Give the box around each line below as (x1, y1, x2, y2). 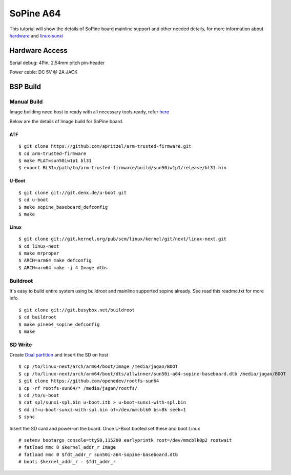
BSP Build (9, 83, 41, 91)
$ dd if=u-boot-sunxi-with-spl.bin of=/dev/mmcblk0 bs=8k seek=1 (18, 407, 186, 412)
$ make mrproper (18, 250, 59, 256)
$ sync (18, 414, 35, 420)
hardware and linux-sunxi (9, 32, 64, 38)
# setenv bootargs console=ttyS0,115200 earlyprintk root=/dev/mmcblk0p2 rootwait (18, 438, 232, 443)
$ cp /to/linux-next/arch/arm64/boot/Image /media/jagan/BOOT (18, 364, 178, 369)
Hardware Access (9, 46, 68, 55)
